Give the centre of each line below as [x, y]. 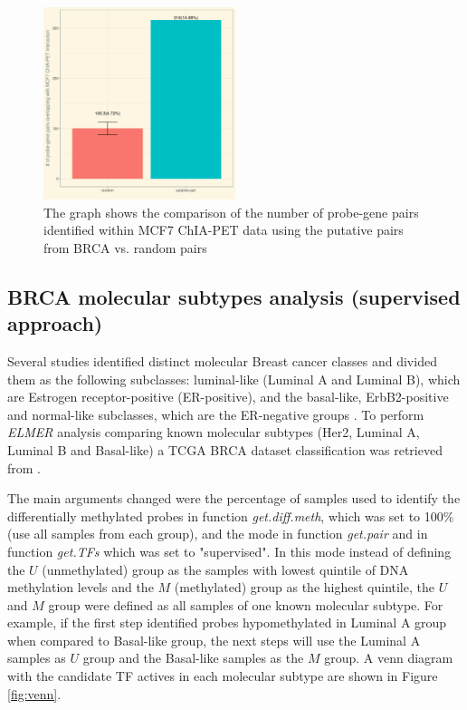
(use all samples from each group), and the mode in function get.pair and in [218, 534]
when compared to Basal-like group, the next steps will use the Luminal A [214, 640]
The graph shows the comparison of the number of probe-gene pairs [231, 212]
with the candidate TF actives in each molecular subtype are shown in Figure [223, 676]
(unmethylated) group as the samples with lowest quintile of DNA [225, 569]
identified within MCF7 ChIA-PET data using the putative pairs [224, 230]
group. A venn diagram [389, 658]
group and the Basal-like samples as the [193, 658]
